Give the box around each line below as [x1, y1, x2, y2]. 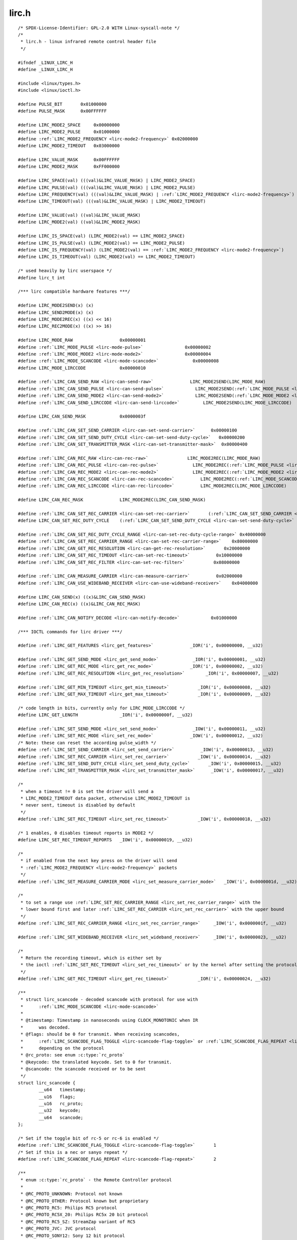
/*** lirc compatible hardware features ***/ [18, 289, 131, 295]
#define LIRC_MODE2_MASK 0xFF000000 [18, 164, 120, 170]
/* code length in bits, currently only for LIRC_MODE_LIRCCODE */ [18, 705, 185, 711]
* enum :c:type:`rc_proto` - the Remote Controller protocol [20, 1177, 172, 1183]
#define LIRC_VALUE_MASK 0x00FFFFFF [18, 157, 120, 162]
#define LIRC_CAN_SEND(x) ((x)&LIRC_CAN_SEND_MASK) [18, 594, 146, 600]
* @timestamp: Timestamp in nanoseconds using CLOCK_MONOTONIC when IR [20, 1017, 198, 1023]
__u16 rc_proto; [39, 1101, 84, 1107]
